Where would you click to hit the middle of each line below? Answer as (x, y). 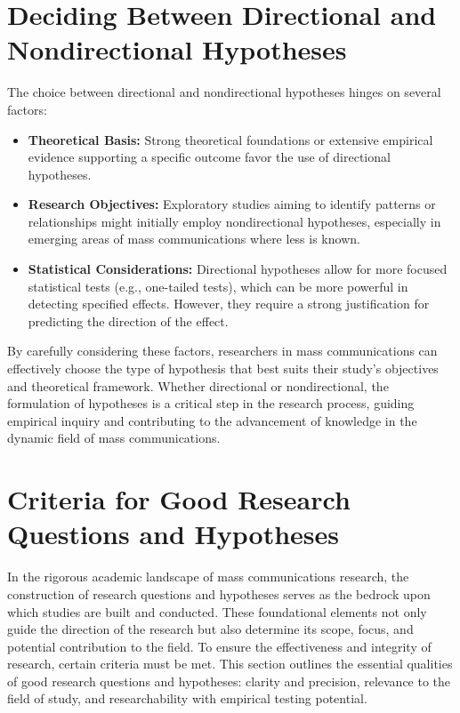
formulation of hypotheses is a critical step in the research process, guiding (211, 403)
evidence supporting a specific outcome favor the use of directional (209, 157)
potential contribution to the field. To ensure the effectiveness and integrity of (219, 646)
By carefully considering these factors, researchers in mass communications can (222, 351)
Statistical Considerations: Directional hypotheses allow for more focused (238, 269)
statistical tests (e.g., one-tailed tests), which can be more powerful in (218, 286)
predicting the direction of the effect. (128, 320)
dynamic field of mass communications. (114, 438)
